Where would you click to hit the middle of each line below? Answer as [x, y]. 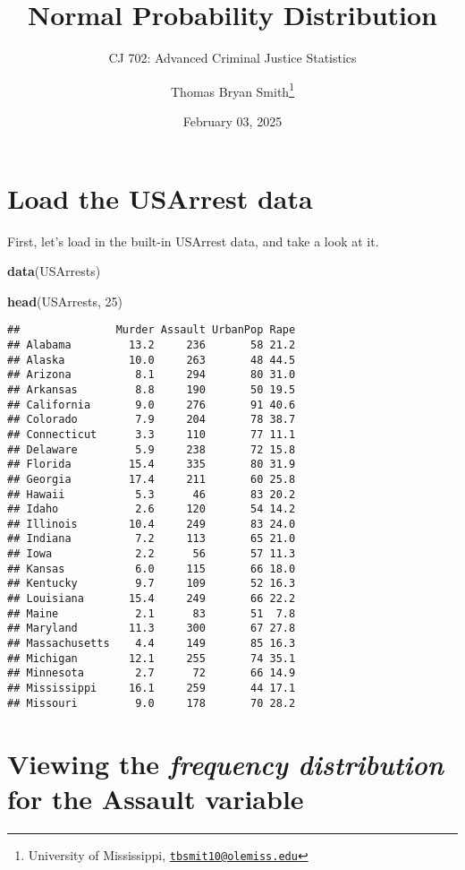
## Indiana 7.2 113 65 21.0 [152, 539]
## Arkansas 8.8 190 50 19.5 [152, 389]
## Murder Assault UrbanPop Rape [152, 330]
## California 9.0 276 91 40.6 [152, 405]
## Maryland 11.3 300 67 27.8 [152, 629]
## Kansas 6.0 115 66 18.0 [152, 569]
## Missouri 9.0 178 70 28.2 [152, 703]
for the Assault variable [156, 798]
